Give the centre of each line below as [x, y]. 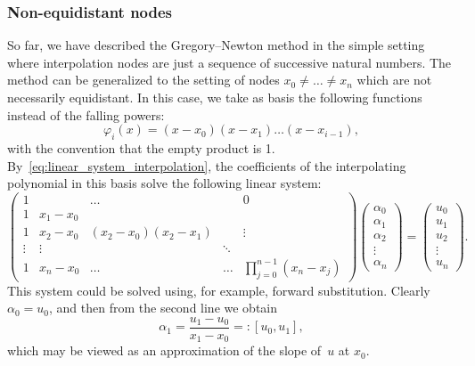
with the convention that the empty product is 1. [141, 147]
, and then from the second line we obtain [164, 308]
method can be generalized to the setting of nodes [143, 80]
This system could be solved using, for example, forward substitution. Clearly [219, 290]
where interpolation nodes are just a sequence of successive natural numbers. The [229, 62]
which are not [394, 80]
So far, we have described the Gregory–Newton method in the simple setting [216, 45]
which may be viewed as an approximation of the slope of [164, 350]
